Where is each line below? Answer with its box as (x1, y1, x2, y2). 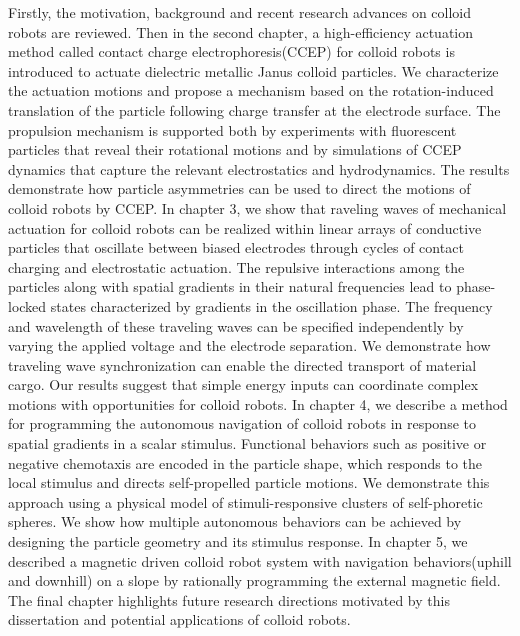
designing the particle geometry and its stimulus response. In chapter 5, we (8, 531, 468, 552)
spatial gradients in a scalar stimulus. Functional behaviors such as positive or (8, 433, 487, 454)
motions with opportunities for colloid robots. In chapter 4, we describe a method (8, 393, 508, 414)
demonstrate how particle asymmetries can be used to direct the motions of (8, 178, 471, 199)
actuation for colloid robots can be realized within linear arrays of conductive (8, 217, 482, 238)
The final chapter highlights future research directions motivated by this (8, 589, 450, 610)
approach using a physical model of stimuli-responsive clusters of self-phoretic (8, 491, 483, 512)
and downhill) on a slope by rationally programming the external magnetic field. (8, 570, 501, 591)
